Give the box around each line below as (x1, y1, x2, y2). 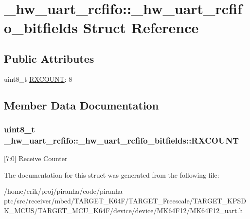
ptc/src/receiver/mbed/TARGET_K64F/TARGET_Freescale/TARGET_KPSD (4, 196, 246, 206)
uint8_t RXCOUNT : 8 (4, 73, 72, 84)
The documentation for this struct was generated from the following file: (4, 169, 219, 180)
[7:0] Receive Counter (4, 153, 68, 164)
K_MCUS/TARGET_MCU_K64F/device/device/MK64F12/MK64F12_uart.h (4, 205, 243, 215)
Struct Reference (83, 18, 199, 37)
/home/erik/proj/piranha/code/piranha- (4, 186, 125, 196)
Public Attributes (4, 51, 94, 66)
